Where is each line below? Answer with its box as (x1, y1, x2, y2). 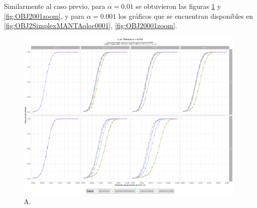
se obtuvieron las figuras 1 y (135, 1, 221, 11)
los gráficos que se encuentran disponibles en (118, 10, 253, 21)
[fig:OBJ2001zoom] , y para (4, 10, 85, 21)
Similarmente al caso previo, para (4, 1, 105, 11)
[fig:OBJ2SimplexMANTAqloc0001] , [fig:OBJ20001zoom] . (4, 20, 177, 31)
